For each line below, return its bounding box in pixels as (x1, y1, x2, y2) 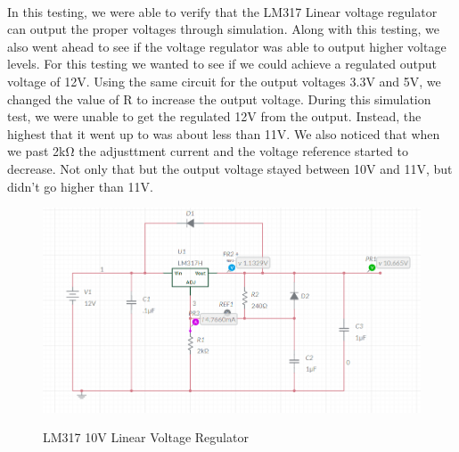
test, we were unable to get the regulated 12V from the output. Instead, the (7, 107, 422, 126)
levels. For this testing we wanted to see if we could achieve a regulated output (7, 54, 437, 73)
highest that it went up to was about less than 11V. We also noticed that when (7, 124, 440, 143)
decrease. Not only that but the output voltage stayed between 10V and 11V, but (7, 159, 453, 177)
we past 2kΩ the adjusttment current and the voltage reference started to (7, 142, 408, 160)
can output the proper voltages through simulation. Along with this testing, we (7, 20, 440, 38)
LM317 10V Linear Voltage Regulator (43, 428, 249, 447)
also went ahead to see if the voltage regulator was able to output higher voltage (7, 37, 447, 55)
